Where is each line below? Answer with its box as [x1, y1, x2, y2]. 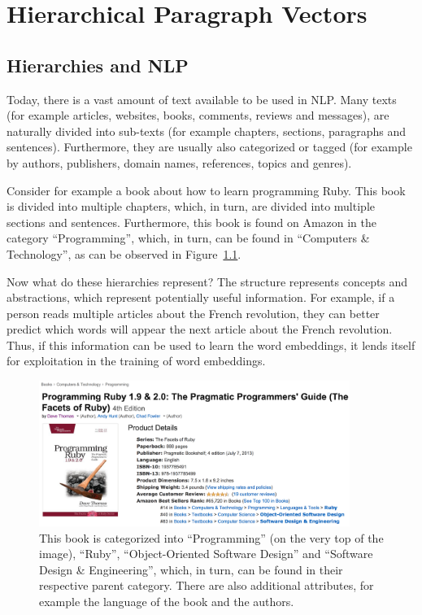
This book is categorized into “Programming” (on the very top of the [39, 529, 384, 546]
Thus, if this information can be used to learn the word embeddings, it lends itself [7, 336, 415, 353]
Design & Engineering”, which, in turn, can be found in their [39, 560, 343, 578]
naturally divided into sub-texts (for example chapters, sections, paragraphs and [7, 122, 407, 139]
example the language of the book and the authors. [39, 592, 294, 609]
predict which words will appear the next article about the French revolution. [7, 321, 393, 338]
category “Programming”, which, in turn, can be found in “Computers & [7, 229, 370, 246]
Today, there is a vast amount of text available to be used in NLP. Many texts [7, 90, 397, 107]
